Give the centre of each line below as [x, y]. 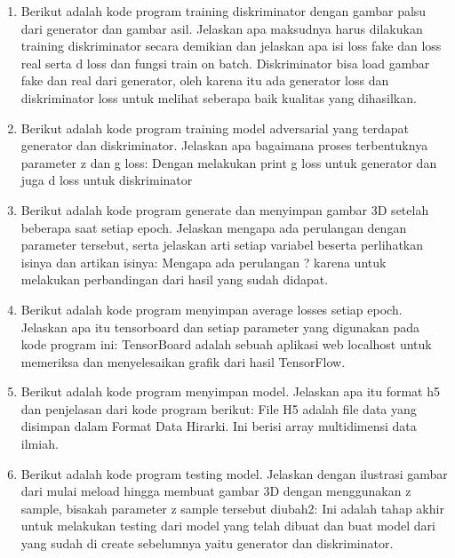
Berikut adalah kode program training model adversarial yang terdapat [215, 128]
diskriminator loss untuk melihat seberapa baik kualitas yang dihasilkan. [219, 97]
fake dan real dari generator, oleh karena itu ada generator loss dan [205, 80]
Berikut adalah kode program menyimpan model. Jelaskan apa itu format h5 [231, 391]
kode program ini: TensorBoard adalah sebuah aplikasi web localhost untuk [226, 344]
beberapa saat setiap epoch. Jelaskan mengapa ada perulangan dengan [214, 227]
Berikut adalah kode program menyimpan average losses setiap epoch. [212, 309]
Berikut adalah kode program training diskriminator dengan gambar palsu [224, 11]
